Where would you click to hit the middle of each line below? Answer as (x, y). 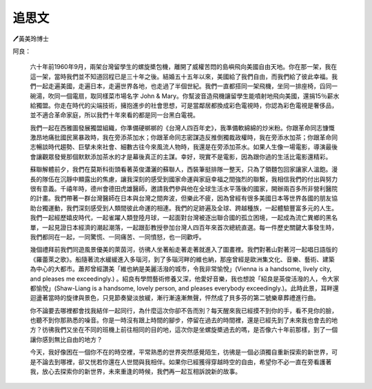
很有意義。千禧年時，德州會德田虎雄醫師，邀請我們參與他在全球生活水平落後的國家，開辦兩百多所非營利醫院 (184, 189)
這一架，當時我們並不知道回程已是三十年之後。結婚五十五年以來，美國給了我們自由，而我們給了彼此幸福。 (181, 77)
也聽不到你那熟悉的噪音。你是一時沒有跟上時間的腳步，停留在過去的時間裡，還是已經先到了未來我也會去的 (181, 320)
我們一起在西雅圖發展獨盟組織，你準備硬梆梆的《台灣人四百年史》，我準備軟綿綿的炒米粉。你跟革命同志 (176, 128)
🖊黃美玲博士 (31, 39)
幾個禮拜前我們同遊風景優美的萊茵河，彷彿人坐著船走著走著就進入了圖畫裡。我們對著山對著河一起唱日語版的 (184, 250)
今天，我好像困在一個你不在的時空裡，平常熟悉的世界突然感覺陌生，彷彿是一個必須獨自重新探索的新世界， (181, 352)
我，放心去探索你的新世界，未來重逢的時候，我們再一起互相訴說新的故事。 (135, 372)
